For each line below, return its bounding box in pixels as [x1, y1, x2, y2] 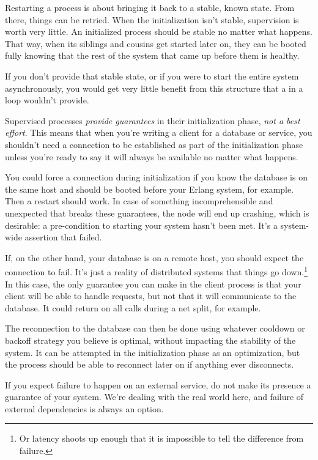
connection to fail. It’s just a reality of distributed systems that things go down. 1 [5, 264, 308, 278]
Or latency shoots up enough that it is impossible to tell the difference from [19, 432, 304, 445]
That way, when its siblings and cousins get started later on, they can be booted [5, 37, 306, 50]
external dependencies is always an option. [5, 402, 164, 415]
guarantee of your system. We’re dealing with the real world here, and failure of [5, 390, 304, 403]
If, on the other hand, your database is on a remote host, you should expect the [5, 251, 304, 264]
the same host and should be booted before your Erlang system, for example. [5, 182, 294, 195]
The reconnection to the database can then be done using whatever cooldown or [5, 322, 305, 335]
